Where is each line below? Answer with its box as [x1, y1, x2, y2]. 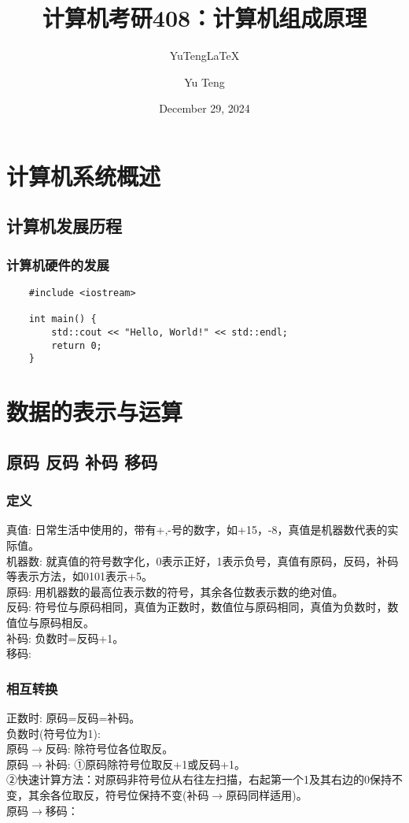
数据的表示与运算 [6, 395, 183, 428]
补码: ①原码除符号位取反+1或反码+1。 [45, 755, 246, 772]
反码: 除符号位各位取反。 [45, 740, 174, 757]
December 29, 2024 [159, 100, 250, 117]
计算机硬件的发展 [6, 254, 109, 274]
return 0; [51, 339, 102, 351]
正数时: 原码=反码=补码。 [6, 709, 141, 725]
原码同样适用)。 [226, 786, 308, 803]
